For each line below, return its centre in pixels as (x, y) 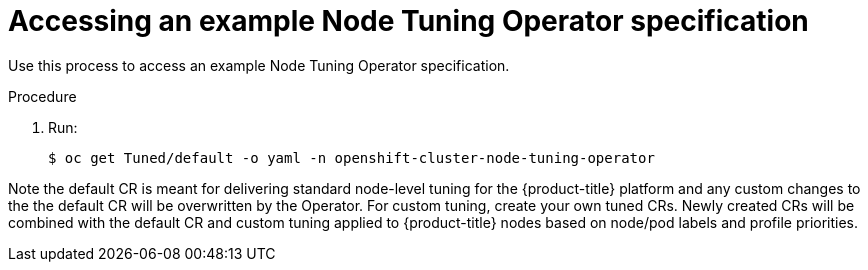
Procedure (42, 96)
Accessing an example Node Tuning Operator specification (408, 21)
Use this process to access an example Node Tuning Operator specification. (259, 65)
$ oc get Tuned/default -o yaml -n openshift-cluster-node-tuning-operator (351, 157)
